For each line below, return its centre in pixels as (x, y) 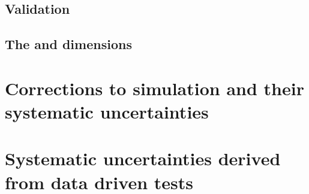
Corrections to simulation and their (154, 88)
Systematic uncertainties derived (143, 158)
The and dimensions (68, 44)
